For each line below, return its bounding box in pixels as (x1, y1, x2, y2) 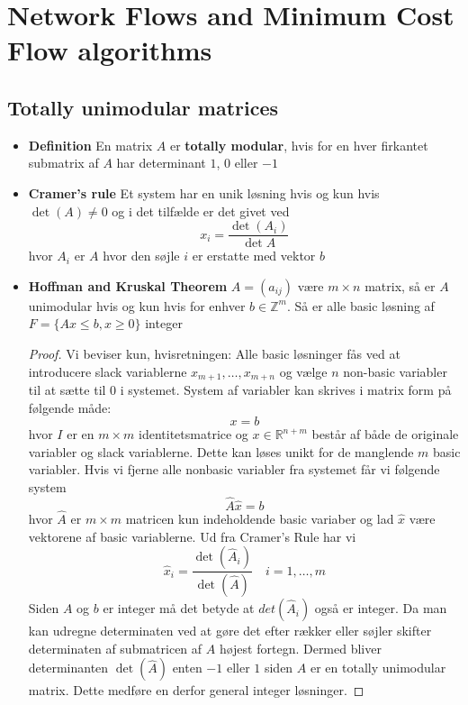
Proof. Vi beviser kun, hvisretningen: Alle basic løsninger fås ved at (28, 343, 400, 362)
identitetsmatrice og (139, 425, 248, 444)
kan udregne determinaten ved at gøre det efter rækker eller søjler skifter (28, 621, 432, 640)
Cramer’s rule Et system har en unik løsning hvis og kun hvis (28, 183, 380, 202)
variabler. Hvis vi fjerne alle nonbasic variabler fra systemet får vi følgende (28, 460, 440, 479)
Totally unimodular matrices (7, 93, 279, 121)
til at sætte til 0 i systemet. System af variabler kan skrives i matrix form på (28, 380, 452, 399)
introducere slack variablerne (28, 362, 187, 380)
